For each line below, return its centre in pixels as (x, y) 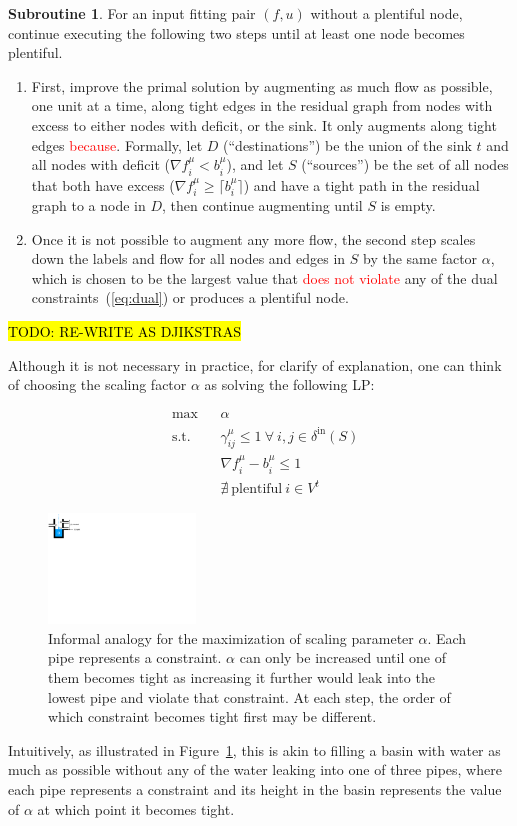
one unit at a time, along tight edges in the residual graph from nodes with (262, 105)
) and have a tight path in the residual (361, 184)
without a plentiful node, (386, 13)
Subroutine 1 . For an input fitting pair (132, 13)
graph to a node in (88, 205)
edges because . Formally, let (117, 144)
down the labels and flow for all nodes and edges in (188, 258)
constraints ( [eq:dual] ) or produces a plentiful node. (190, 297)
